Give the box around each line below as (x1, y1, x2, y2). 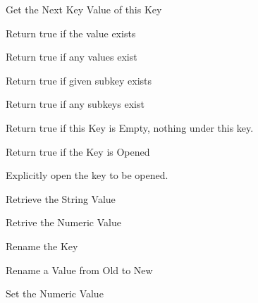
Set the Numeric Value (6, 286, 104, 301)
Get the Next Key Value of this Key (6, 2, 162, 16)
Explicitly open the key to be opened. (6, 168, 168, 183)
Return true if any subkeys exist (6, 97, 145, 111)
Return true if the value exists (6, 25, 136, 40)
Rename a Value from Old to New (6, 262, 153, 277)
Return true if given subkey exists (6, 73, 152, 87)
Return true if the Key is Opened (6, 144, 150, 159)
